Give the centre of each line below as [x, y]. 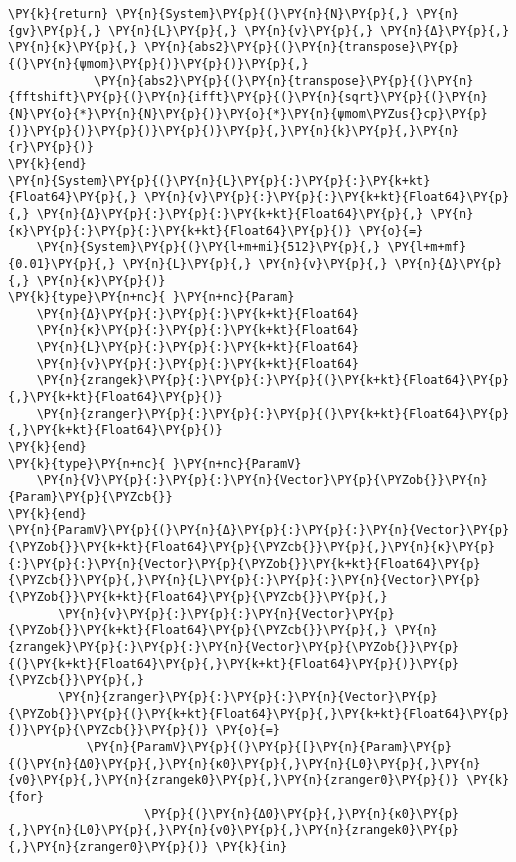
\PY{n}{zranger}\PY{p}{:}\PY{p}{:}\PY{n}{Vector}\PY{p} [248, 696]
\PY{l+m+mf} [427, 247]
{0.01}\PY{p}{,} [62, 263]
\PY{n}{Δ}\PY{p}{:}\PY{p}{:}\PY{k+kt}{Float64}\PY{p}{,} [230, 213]
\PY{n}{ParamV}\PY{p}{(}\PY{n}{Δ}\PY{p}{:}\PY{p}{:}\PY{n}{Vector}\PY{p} [259, 530]
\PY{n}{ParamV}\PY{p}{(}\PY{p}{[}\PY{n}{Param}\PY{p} [269, 746]
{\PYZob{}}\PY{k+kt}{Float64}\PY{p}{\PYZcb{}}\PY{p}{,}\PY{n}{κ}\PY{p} [251, 547]
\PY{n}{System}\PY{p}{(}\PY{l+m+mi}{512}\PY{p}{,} [208, 247]
